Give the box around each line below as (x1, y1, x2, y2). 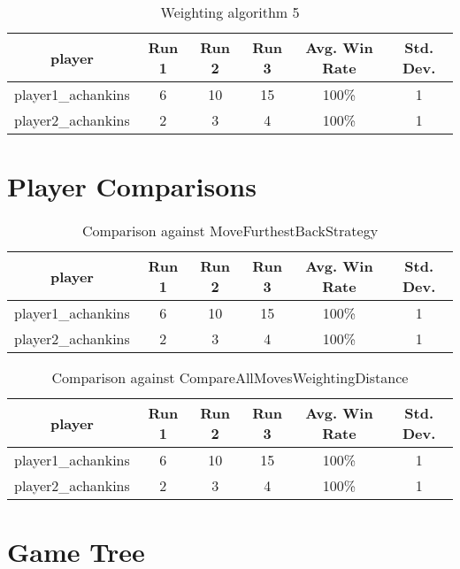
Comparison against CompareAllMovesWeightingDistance (51, 367, 409, 388)
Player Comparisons (7, 168, 257, 204)
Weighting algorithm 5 (160, 2, 300, 22)
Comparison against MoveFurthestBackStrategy (81, 220, 379, 242)
